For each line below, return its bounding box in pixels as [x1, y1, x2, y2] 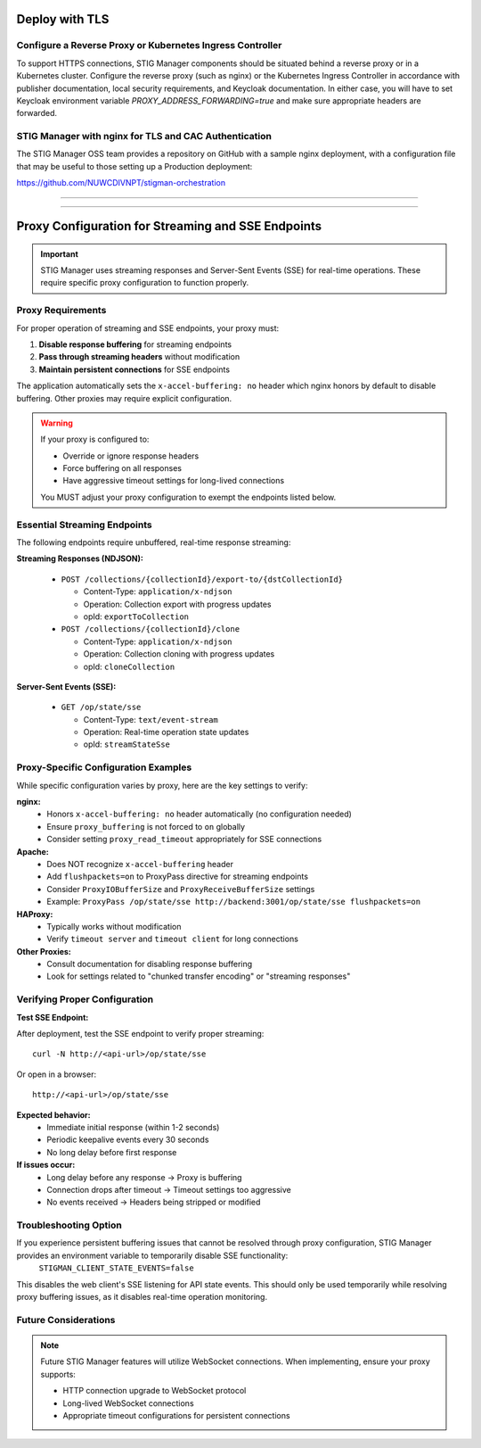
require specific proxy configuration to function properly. [40, 277, 249, 288]
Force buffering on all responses [62, 463, 183, 474]
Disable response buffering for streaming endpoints [38, 339, 232, 350]
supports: [40, 1369, 76, 1379]
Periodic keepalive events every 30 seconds [46, 1134, 209, 1146]
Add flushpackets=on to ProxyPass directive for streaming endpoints [46, 871, 309, 882]
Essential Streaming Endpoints [16, 518, 152, 531]
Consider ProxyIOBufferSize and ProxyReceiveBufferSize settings [46, 883, 315, 894]
